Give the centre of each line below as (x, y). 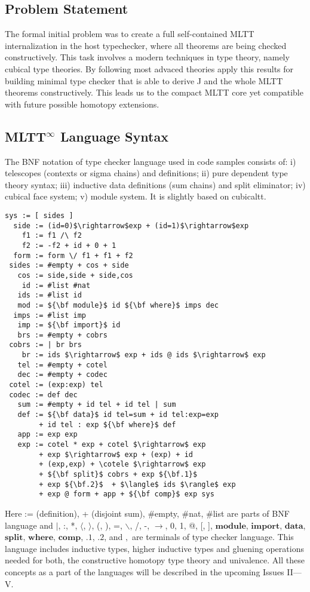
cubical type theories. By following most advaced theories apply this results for (149, 68)
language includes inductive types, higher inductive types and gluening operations (154, 548)
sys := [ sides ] (39, 215)
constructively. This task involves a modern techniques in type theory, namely (147, 57)
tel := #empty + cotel (62, 365)
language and (29, 525)
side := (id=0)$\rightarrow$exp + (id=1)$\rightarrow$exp (131, 226)
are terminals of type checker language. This (213, 537)
